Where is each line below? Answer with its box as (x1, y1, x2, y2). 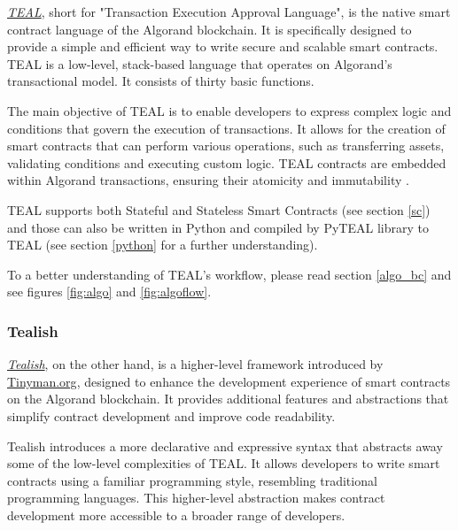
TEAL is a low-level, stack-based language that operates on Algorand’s (7, 54, 392, 73)
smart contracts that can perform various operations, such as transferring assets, (7, 136, 445, 155)
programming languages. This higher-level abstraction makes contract (7, 488, 385, 507)
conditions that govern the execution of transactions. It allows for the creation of (7, 119, 446, 137)
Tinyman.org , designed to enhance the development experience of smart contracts (7, 372, 451, 390)
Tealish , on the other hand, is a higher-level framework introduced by (7, 355, 384, 373)
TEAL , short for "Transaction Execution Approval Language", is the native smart (7, 3, 451, 20)
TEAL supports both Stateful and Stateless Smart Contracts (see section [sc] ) (7, 200, 431, 219)
